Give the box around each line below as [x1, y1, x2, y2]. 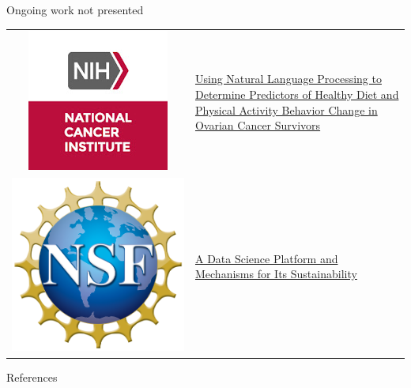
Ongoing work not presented [6, 2, 144, 17]
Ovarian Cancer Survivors [194, 117, 321, 134]
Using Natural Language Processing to [194, 70, 382, 87]
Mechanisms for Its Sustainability [194, 266, 357, 282]
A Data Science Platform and [194, 250, 338, 266]
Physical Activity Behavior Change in [194, 101, 378, 118]
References [6, 368, 58, 385]
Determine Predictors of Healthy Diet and [194, 86, 399, 103]
